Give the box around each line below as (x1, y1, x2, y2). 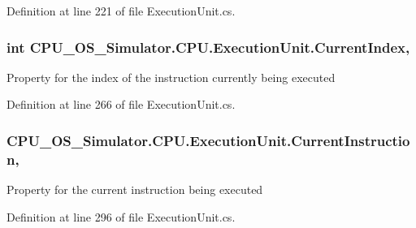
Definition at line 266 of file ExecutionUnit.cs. (6, 96, 236, 113)
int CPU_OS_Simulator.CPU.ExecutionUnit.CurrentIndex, (6, 37, 410, 57)
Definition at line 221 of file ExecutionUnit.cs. (6, 2, 236, 19)
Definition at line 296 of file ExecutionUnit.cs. (6, 208, 236, 225)
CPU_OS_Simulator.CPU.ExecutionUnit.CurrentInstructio (6, 130, 410, 150)
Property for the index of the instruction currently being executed (6, 68, 336, 85)
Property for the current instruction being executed (6, 181, 263, 198)
